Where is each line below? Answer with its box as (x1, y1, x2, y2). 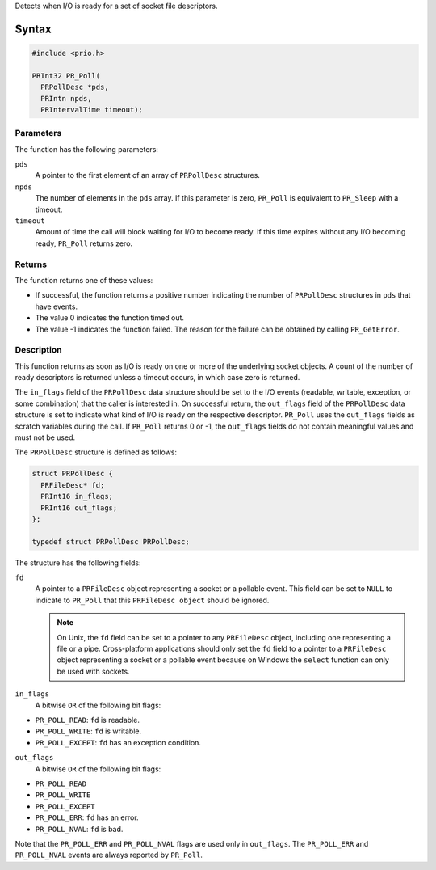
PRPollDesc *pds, (40, 82, 109, 92)
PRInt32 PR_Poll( (31, 71, 101, 80)
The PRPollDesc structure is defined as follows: (15, 447, 178, 457)
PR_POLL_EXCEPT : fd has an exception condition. (35, 737, 202, 747)
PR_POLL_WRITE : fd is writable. (35, 726, 141, 736)
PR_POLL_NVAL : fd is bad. (35, 824, 124, 834)
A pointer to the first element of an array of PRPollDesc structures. (35, 171, 260, 180)
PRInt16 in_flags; (40, 492, 113, 501)
